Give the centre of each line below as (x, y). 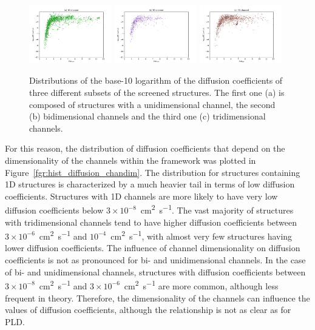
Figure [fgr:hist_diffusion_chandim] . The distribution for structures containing (153, 172)
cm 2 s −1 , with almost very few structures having (202, 235)
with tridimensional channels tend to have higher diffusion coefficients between (151, 222)
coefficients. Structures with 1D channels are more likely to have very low (141, 196)
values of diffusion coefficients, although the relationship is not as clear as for (148, 310)
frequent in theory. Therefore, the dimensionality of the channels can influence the (157, 298)
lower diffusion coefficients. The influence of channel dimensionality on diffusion (153, 248)
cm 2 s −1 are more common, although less (201, 285)
